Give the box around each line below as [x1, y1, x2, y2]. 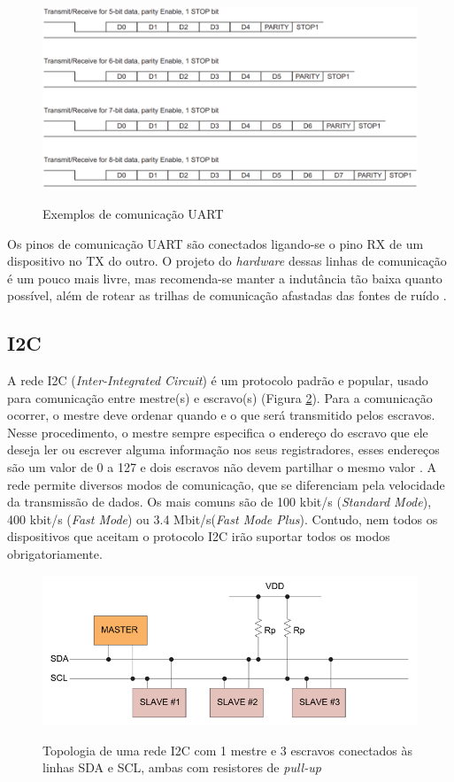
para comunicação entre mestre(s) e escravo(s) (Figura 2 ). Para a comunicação [7, 388, 433, 406]
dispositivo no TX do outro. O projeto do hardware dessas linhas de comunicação [7, 252, 447, 270]
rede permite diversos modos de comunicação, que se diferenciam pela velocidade [7, 475, 445, 493]
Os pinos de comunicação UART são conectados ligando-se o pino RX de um [7, 234, 424, 252]
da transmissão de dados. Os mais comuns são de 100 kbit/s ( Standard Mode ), [7, 492, 432, 511]
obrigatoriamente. [7, 545, 103, 563]
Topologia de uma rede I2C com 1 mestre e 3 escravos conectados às [42, 740, 413, 759]
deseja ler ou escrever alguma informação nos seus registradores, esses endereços [7, 440, 440, 459]
